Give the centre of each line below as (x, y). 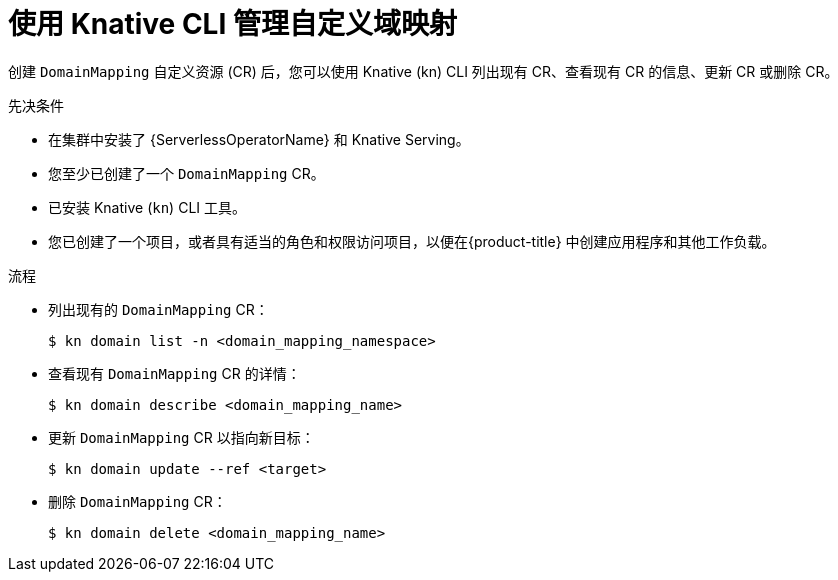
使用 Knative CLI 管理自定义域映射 (232, 24)
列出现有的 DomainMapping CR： (158, 309)
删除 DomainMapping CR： (137, 501)
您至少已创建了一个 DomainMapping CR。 (186, 173)
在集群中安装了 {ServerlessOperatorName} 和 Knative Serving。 (259, 139)
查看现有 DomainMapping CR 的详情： (174, 373)
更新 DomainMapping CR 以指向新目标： (181, 437)
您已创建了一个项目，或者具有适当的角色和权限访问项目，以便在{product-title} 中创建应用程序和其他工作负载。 (412, 241)
